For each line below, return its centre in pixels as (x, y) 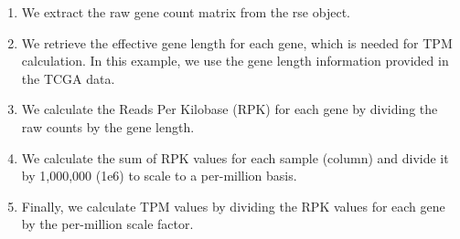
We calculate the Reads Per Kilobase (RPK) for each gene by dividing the (230, 109)
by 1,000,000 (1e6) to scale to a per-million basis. (159, 176)
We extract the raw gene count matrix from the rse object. (186, 12)
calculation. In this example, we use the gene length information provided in (235, 61)
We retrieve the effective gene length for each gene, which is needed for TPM (237, 42)
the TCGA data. (68, 78)
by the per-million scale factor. (107, 224)
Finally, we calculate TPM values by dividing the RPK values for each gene (233, 206)
